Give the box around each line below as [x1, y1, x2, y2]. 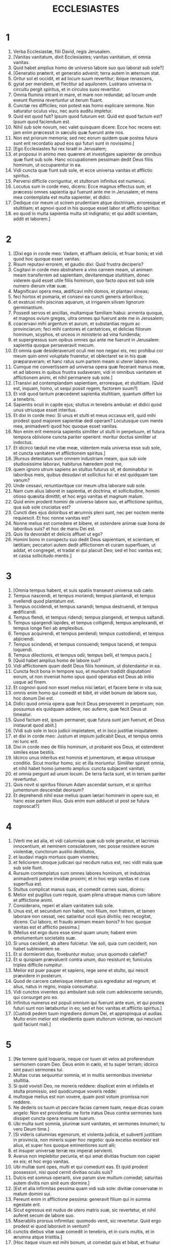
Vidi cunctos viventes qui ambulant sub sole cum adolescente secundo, [13, 988, 163, 995]
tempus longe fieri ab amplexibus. [13, 625, 84, 631]
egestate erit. [13, 1201, 41, 1207]
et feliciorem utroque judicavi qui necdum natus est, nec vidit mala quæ [13, 859, 163, 865]
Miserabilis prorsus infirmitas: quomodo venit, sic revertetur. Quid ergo [13, 1218, 161, 1224]
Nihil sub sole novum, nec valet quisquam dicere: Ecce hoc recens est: [13, 124, 161, 130]
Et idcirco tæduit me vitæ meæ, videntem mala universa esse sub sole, [13, 444, 161, 451]
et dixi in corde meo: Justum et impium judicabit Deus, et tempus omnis [13, 732, 163, 739]
